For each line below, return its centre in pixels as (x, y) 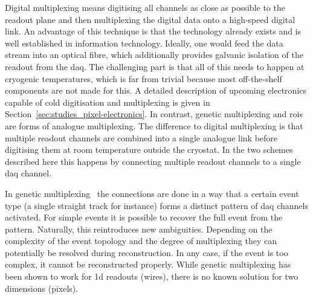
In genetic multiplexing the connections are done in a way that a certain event (152, 193)
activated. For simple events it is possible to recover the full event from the (144, 217)
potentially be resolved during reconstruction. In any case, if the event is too (147, 252)
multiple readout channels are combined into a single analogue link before (141, 137)
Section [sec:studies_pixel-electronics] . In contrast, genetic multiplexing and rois (154, 114)
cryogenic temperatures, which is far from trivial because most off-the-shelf (144, 78)
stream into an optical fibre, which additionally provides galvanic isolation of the (154, 55)
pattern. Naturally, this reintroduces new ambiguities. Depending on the (139, 229)
